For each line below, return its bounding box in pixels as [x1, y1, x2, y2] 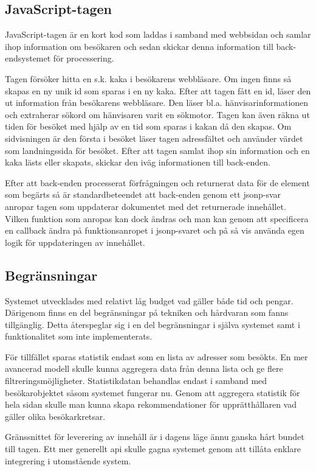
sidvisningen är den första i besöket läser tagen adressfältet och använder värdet [5, 131, 303, 144]
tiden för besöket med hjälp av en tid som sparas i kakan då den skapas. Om [5, 120, 292, 133]
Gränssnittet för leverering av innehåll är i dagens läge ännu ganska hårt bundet [5, 430, 304, 443]
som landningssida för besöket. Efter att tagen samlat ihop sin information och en [5, 144, 310, 156]
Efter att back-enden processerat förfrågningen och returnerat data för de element [5, 176, 310, 189]
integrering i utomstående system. [5, 454, 131, 467]
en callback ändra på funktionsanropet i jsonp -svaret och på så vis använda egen [5, 224, 304, 237]
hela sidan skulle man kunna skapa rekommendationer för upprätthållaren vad [5, 398, 297, 411]
